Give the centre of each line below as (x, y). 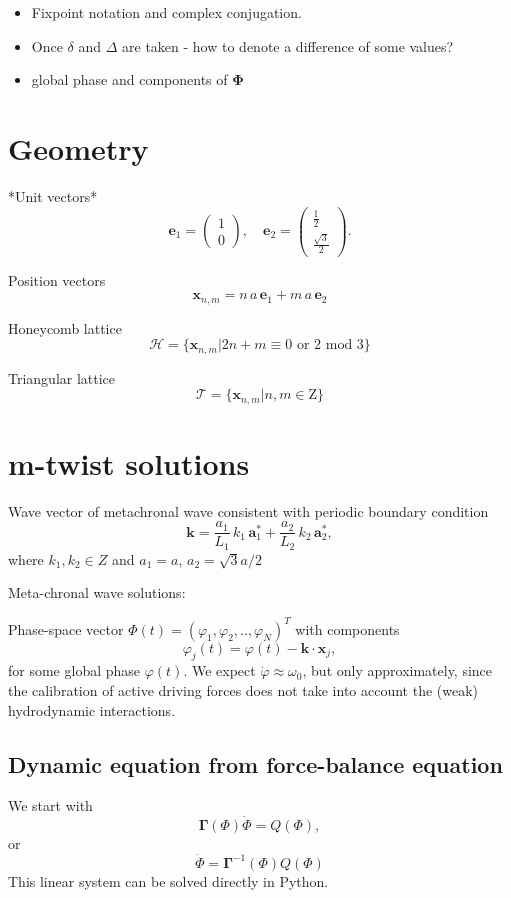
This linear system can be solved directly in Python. (168, 880)
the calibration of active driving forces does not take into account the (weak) (243, 689)
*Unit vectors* (53, 195)
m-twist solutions (129, 462)
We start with (50, 805)
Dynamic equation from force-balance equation (255, 763)
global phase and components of (129, 79)
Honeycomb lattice (65, 327)
